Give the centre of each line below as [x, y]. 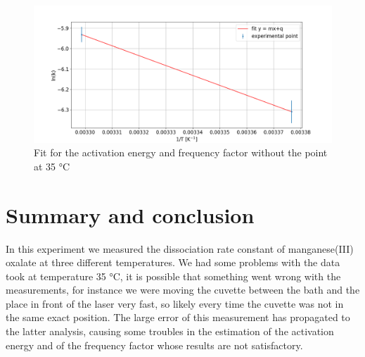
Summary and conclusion [130, 214]
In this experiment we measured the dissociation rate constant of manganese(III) [180, 248]
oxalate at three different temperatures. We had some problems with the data [173, 262]
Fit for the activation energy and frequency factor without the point [181, 152]
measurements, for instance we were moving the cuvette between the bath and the [183, 290]
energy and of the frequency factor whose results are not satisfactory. [154, 345]
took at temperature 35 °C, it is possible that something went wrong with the [173, 276]
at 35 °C [52, 166]
